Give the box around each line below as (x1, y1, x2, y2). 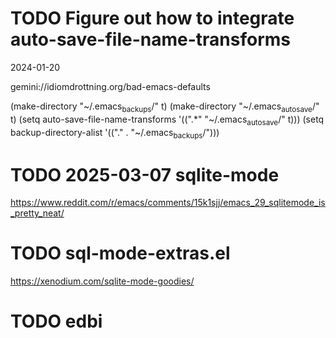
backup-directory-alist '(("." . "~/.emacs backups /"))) (10, 126, 220, 141)
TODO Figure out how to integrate (10, 7, 295, 30)
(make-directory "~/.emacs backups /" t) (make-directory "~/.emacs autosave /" (10, 100, 320, 114)
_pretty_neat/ (10, 207, 65, 219)
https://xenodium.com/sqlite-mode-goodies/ (10, 275, 195, 287)
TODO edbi (10, 310, 103, 333)
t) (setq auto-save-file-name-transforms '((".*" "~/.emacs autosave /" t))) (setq (10, 113, 325, 127)
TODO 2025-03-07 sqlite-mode (10, 163, 280, 186)
